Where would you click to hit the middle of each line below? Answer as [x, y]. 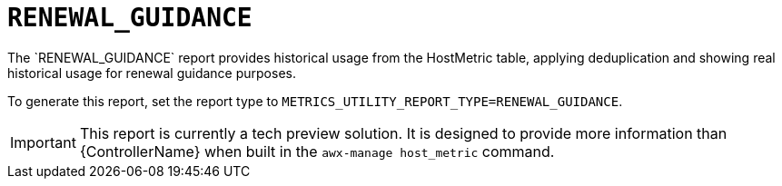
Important [43, 142]
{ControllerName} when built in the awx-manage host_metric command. [317, 151]
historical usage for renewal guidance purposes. [152, 73]
